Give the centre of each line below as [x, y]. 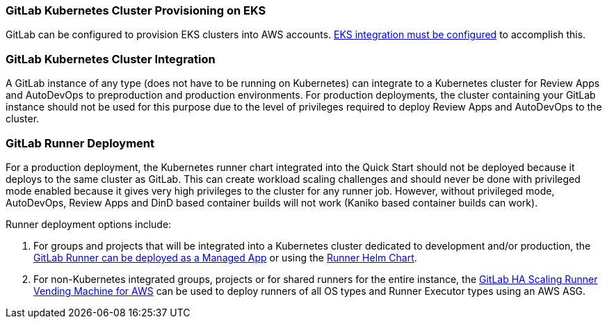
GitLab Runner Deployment [80, 143]
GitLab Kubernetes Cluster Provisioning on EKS [136, 10]
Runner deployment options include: [89, 224]
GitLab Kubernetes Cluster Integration [111, 59]
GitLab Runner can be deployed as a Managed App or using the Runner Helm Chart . [225, 257]
